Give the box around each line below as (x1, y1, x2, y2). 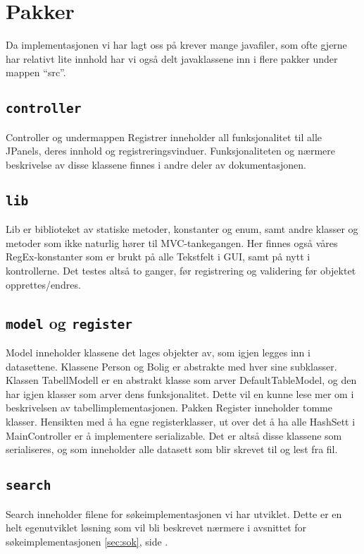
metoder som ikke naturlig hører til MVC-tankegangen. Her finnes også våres (6, 235, 338, 250)
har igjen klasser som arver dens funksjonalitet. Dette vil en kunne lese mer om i (6, 386, 354, 401)
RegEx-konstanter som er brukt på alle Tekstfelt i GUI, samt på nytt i (6, 249, 310, 264)
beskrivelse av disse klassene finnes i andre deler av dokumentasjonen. (6, 157, 306, 171)
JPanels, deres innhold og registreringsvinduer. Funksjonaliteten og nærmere (6, 143, 335, 158)
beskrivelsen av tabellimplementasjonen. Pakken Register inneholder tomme (6, 400, 332, 415)
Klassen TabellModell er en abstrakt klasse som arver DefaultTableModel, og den (6, 373, 357, 387)
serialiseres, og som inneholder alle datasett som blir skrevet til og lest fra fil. (6, 442, 338, 457)
